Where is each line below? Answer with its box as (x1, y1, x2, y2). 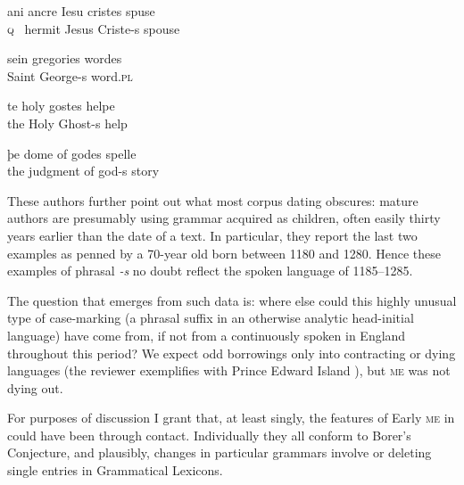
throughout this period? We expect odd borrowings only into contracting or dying (7, 343, 456, 362)
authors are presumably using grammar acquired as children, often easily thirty (7, 209, 441, 227)
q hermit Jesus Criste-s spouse (7, 19, 180, 37)
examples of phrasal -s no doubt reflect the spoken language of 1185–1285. (7, 261, 413, 280)
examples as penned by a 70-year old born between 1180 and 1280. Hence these (7, 243, 441, 262)
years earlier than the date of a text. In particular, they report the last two (7, 226, 418, 244)
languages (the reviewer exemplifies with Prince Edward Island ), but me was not (7, 361, 451, 380)
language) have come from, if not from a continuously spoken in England (7, 325, 406, 344)
